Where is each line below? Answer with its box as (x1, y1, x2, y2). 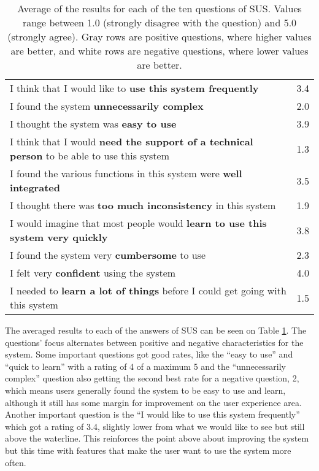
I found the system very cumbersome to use (10, 248, 206, 262)
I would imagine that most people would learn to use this (10, 216, 267, 230)
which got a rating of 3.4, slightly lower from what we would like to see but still (5, 419, 305, 432)
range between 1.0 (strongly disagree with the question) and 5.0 (22, 15, 297, 29)
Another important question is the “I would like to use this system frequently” (5, 408, 300, 421)
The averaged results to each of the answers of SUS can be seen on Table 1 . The (5, 324, 307, 336)
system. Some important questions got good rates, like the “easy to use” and (5, 348, 293, 361)
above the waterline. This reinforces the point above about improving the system (5, 432, 309, 445)
